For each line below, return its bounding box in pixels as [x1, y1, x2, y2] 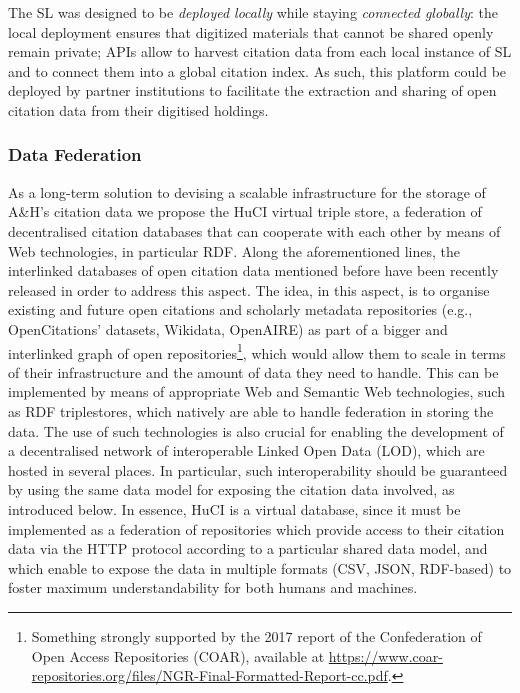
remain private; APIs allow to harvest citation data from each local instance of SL [8, 41, 512, 62]
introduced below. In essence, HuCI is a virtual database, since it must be [8, 498, 461, 519]
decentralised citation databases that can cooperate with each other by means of [8, 220, 501, 241]
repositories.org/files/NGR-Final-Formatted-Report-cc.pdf [31, 665, 388, 686]
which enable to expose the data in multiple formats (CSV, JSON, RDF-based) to [8, 557, 512, 578]
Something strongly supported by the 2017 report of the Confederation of [31, 625, 482, 646]
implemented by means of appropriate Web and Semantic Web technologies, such [8, 381, 505, 402]
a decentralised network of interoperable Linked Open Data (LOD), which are [8, 440, 485, 461]
